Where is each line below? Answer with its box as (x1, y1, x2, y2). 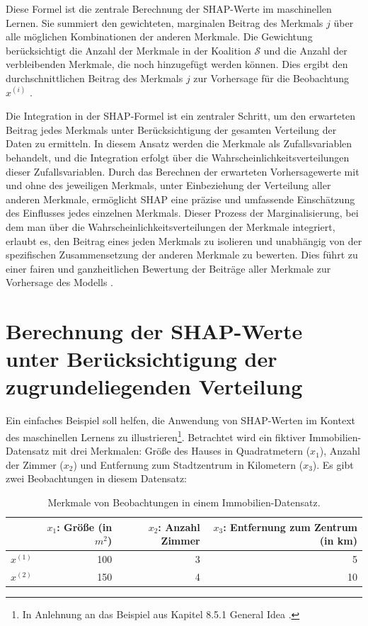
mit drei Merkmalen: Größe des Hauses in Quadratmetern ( (52, 443, 311, 458)
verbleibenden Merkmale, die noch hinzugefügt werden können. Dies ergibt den (6, 57, 348, 72)
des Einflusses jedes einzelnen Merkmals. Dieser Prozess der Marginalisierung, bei (6, 205, 359, 220)
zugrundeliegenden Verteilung (6, 372, 303, 401)
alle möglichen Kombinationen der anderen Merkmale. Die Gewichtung (6, 29, 313, 44)
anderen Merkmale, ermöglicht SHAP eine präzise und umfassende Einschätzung (6, 191, 355, 206)
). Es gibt (312, 457, 354, 472)
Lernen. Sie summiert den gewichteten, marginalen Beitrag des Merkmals (6, 15, 323, 30)
